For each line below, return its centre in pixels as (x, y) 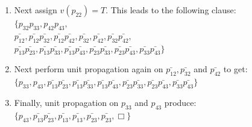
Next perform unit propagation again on (89, 69)
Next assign (36, 10)
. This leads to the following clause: (171, 10)
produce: (180, 102)
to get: (235, 69)
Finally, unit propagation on (66, 102)
